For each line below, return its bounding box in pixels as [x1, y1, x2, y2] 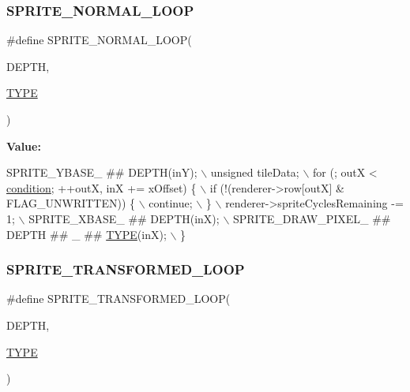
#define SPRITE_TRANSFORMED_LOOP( [6, 290, 231, 307]
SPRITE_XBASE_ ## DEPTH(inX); [28, 210, 220, 226]
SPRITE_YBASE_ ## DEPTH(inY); [6, 164, 197, 181]
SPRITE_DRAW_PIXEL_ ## [232, 210, 391, 226]
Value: [6, 137, 41, 154]
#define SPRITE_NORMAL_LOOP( [6, 32, 192, 48]
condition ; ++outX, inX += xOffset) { [6, 179, 197, 196]
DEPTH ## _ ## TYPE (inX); [6, 226, 167, 242]
